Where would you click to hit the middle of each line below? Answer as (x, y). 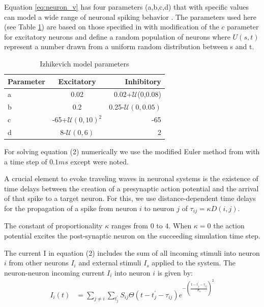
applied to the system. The (194, 263)
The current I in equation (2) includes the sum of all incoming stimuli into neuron (132, 252)
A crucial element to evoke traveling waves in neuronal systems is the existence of (131, 178)
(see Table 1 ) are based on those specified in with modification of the (112, 27)
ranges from (129, 226)
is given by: (175, 272)
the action (229, 226)
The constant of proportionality (53, 226)
